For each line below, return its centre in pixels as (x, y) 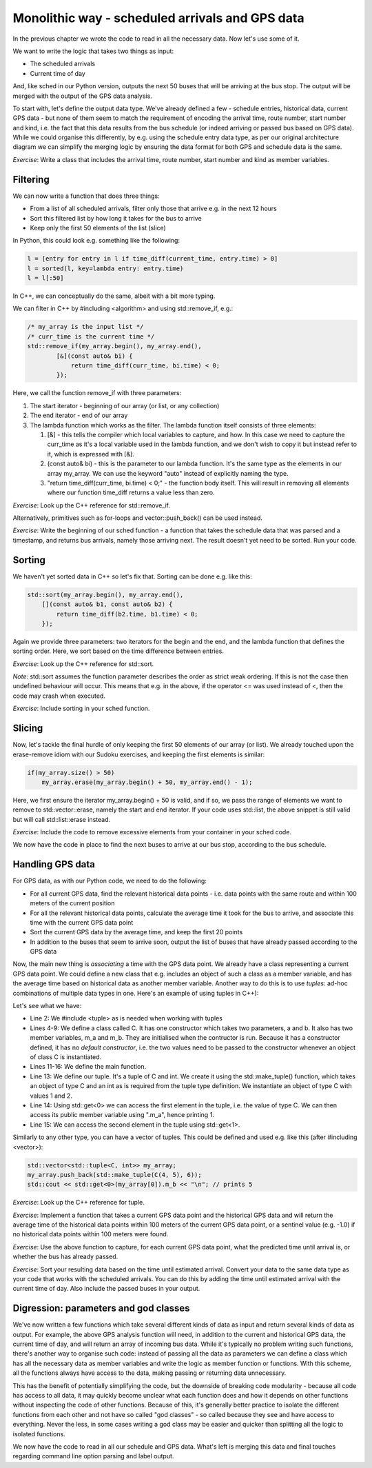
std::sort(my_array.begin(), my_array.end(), (105, 594)
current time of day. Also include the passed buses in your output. (106, 1289)
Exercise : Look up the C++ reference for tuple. (79, 1203)
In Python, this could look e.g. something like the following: (96, 241)
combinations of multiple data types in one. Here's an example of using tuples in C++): (136, 993)
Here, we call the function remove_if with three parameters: (97, 393)
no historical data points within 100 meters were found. (91, 1234)
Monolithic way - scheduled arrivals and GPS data (158, 18)
